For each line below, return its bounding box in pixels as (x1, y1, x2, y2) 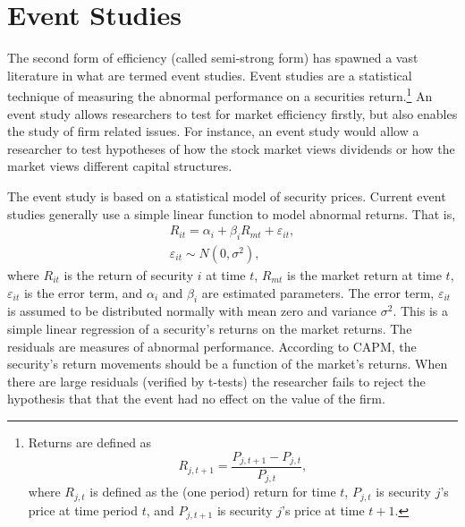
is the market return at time (287, 265, 442, 284)
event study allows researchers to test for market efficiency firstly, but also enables (7, 104, 458, 123)
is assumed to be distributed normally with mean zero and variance (7, 302, 377, 320)
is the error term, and (23, 283, 143, 302)
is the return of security (63, 265, 194, 284)
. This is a (393, 302, 449, 320)
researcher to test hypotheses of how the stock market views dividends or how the (7, 139, 455, 157)
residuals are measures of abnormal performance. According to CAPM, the (7, 336, 417, 355)
